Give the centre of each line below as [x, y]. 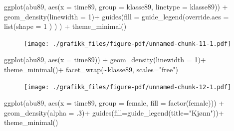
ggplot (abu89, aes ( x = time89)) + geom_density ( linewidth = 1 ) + [105, 60]
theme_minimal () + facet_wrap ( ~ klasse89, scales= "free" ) [91, 69]
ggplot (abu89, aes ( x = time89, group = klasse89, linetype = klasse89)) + [116, 6]
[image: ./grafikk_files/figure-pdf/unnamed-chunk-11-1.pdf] [128, 44]
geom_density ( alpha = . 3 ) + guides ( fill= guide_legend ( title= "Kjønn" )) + [114, 112]
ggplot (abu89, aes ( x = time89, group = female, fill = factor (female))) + [114, 103]
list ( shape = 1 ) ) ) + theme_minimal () [65, 26]
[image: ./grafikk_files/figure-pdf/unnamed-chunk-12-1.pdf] [128, 87]
